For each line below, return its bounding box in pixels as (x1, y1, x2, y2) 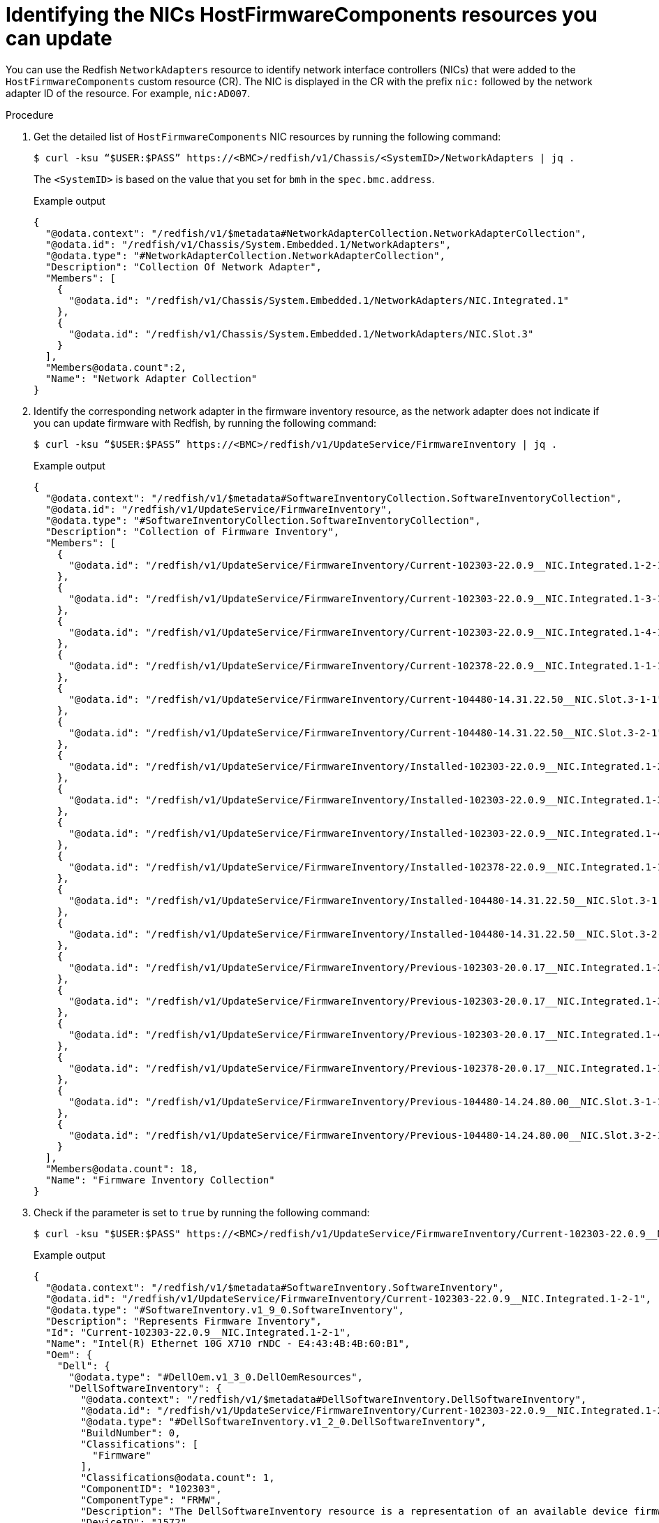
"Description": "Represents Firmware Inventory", (45, 1315, 323, 1327)
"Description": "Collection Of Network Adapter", (45, 261, 323, 272)
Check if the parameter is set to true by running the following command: (34, 1206, 370, 1218)
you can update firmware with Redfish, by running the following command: (34, 416, 377, 429)
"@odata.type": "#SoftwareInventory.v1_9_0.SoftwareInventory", (45, 1304, 405, 1316)
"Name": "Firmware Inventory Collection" (45, 1174, 275, 1186)
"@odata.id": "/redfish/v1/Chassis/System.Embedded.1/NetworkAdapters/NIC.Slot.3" (68, 328, 534, 340)
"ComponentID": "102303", (80, 1482, 222, 1494)
